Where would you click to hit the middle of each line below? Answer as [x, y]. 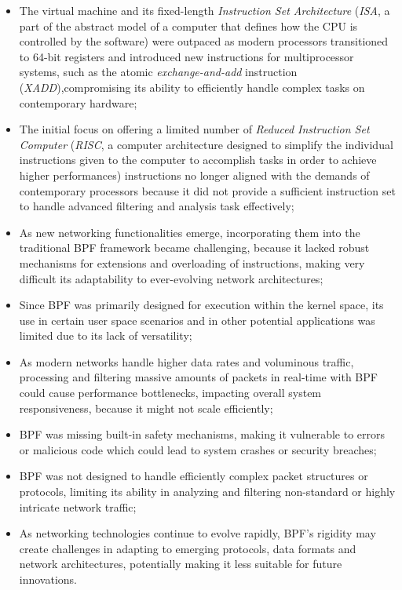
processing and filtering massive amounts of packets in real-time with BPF [198, 377]
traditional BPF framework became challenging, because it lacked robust [194, 248]
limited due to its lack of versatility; [106, 335]
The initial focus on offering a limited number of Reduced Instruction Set [194, 129]
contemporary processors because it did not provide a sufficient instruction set [207, 190]
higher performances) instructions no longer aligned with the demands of [194, 175]
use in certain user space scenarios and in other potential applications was [197, 320]
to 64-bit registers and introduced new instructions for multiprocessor [186, 56]
